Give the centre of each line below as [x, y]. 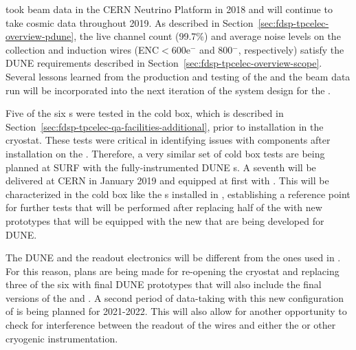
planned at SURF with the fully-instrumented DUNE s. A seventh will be [161, 167]
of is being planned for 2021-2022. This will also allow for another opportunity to [176, 311]
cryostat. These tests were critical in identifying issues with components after [168, 140]
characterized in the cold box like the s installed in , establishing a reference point [178, 194]
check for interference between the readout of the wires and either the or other [171, 325]
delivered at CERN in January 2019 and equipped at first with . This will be [167, 181]
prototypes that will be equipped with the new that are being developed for [165, 220]
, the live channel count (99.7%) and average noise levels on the [207, 36]
